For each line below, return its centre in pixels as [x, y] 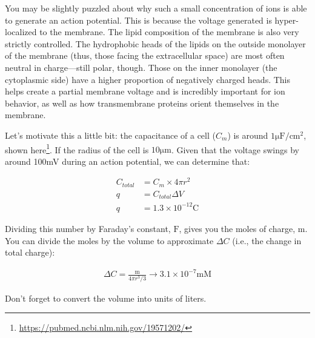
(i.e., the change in [267, 240]
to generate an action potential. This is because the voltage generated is [138, 20]
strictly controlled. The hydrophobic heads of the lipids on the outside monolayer [155, 43]
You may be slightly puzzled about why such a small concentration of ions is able [156, 8]
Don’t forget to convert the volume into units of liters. [106, 298]
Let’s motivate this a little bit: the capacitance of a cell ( [110, 135]
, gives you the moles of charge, [237, 228]
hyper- [287, 20]
